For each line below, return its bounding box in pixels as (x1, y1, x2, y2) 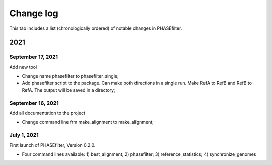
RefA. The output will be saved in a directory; (22, 87, 115, 93)
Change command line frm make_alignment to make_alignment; (22, 119, 154, 125)
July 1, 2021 (9, 132, 39, 139)
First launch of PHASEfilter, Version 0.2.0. (9, 142, 96, 148)
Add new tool (9, 64, 37, 70)
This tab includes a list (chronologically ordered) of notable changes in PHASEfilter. (9, 25, 182, 31)
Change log (9, 8, 59, 19)
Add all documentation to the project (9, 110, 86, 116)
